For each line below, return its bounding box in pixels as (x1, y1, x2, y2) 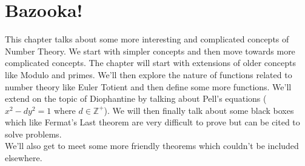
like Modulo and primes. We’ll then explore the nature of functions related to (5, 68, 292, 81)
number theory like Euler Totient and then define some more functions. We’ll (5, 80, 292, 93)
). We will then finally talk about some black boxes (104, 104, 294, 116)
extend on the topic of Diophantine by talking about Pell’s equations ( (5, 92, 267, 105)
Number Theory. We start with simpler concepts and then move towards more (5, 44, 295, 57)
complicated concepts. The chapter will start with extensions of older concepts (5, 56, 296, 69)
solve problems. (5, 127, 62, 140)
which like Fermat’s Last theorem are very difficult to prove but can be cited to (5, 116, 300, 128)
